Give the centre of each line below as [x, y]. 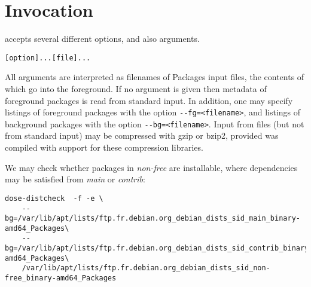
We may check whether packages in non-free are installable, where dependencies [151, 167]
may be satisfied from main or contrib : [75, 179]
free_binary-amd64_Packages [61, 278]
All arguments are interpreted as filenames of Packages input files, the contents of [155, 77]
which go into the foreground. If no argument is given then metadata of [136, 88]
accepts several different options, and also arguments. [102, 39]
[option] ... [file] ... [48, 58]
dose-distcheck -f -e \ [54, 198]
